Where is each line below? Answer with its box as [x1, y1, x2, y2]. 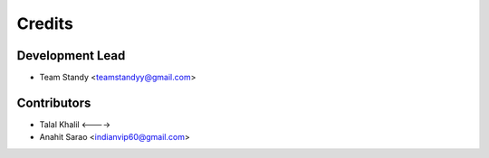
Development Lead [16, 48, 126, 63]
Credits [16, 14, 74, 33]
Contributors [16, 95, 91, 110]
